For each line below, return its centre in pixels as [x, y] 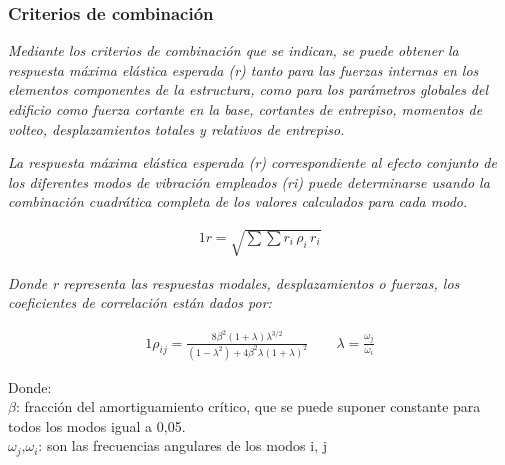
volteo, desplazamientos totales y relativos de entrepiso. [176, 128]
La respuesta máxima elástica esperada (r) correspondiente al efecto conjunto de [252, 162]
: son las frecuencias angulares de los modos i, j [183, 445]
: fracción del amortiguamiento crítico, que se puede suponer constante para [248, 406]
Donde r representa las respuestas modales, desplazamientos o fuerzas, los [234, 282]
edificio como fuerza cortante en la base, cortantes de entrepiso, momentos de [245, 109]
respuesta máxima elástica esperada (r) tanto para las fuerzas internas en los [243, 69]
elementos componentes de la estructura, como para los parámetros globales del [248, 89]
